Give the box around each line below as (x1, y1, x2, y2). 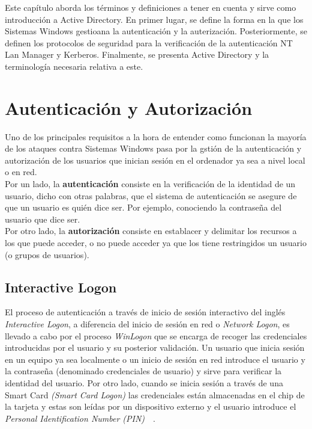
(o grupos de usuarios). (5, 248, 89, 261)
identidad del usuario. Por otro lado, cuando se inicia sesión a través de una (5, 376, 283, 389)
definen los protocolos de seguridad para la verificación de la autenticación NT (5, 36, 293, 49)
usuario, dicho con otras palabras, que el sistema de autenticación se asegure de (5, 189, 297, 202)
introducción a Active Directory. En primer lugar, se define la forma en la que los (5, 13, 304, 25)
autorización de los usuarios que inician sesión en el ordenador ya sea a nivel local (5, 153, 305, 166)
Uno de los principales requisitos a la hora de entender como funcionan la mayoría (5, 130, 307, 143)
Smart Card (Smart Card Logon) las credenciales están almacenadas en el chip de (5, 388, 305, 401)
